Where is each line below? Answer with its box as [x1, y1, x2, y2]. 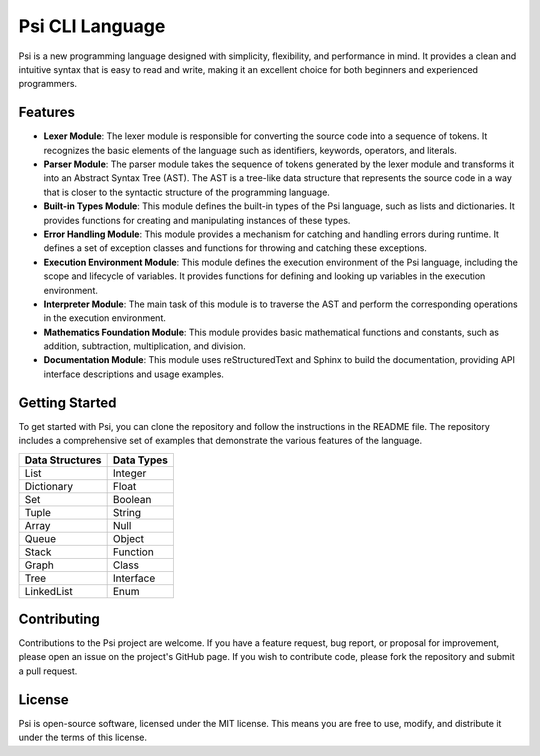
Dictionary [24, 479, 74, 493]
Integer [112, 466, 147, 480]
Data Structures [24, 453, 102, 467]
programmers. [18, 78, 78, 90]
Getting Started [18, 394, 117, 411]
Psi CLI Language [18, 15, 166, 37]
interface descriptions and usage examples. [43, 368, 225, 380]
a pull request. [18, 665, 78, 677]
